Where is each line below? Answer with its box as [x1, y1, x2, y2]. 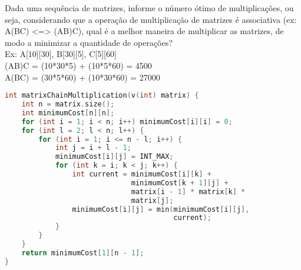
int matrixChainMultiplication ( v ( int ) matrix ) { [5, 91, 199, 100]
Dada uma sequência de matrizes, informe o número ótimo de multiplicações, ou [5, 2, 294, 14]
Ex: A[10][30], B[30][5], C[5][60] [5, 48, 117, 60]
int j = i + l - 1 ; [55, 144, 131, 152]
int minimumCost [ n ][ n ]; [21, 108, 115, 117]
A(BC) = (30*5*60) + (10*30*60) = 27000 [5, 71, 160, 83]
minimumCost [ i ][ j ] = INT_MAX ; [55, 152, 174, 161]
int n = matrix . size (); [21, 100, 115, 109]
